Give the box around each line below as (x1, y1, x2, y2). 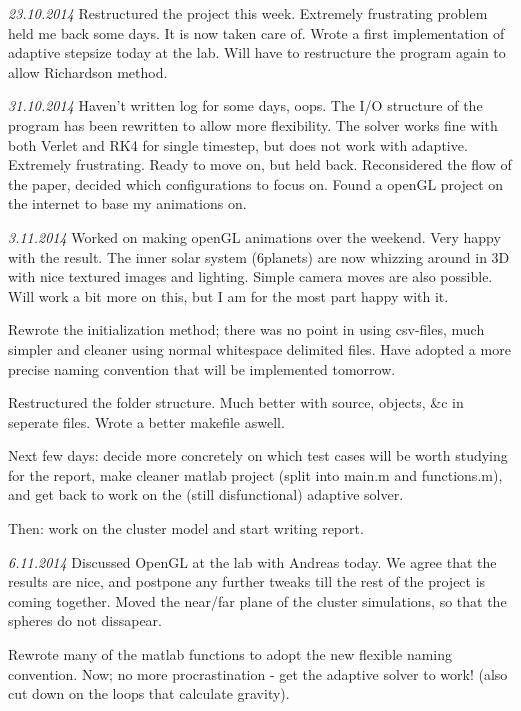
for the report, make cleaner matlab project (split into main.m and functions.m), (8, 464, 503, 485)
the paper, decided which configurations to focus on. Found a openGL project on (8, 173, 504, 194)
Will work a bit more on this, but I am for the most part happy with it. (8, 285, 449, 306)
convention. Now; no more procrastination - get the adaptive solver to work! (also (8, 663, 508, 684)
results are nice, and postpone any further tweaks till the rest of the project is (8, 571, 486, 592)
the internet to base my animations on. (8, 193, 247, 214)
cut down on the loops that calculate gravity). (8, 683, 290, 704)
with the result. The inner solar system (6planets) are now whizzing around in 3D (8, 246, 510, 267)
